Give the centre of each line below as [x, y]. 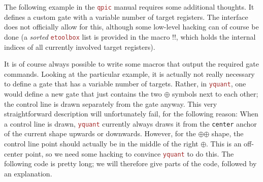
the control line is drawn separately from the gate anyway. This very [111, 103]
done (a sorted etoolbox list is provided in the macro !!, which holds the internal [130, 36]
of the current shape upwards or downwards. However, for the [100, 133]
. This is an [224, 143]
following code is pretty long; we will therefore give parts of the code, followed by [130, 163]
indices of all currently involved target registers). [80, 47]
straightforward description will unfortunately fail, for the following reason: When [131, 114]
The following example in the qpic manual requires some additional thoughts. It [129, 7]
